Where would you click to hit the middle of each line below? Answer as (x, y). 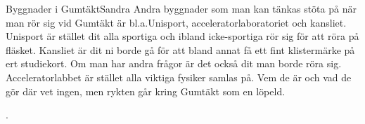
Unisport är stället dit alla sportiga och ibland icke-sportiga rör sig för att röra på (182, 36)
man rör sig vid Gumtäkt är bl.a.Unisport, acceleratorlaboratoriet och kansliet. (176, 22)
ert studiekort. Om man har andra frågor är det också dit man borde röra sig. (174, 63)
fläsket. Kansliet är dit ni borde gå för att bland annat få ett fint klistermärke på (180, 49)
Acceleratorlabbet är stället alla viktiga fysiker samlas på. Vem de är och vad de (179, 77)
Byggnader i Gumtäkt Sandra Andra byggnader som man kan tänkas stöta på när (181, 8)
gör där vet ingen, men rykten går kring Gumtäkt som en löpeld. (146, 91)
